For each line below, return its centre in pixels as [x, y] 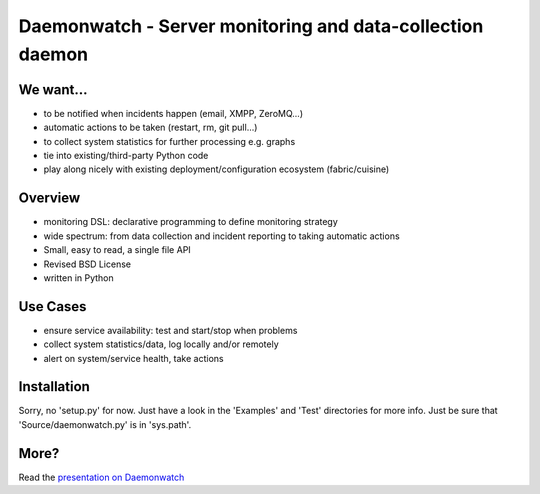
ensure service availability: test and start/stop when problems [170, 330]
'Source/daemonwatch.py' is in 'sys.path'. [105, 424]
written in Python [78, 277]
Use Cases [52, 306]
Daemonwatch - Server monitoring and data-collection [251, 26]
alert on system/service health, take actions [133, 358]
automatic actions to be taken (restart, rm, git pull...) [150, 127]
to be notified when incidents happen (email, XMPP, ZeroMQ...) [173, 113]
